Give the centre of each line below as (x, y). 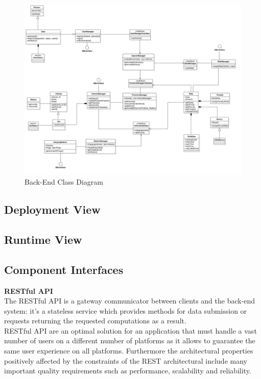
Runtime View (43, 239)
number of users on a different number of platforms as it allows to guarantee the (130, 340)
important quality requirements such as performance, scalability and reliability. (128, 371)
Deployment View (52, 209)
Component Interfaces (64, 269)
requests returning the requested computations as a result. (95, 321)
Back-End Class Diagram (64, 182)
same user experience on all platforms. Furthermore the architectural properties (129, 351)
